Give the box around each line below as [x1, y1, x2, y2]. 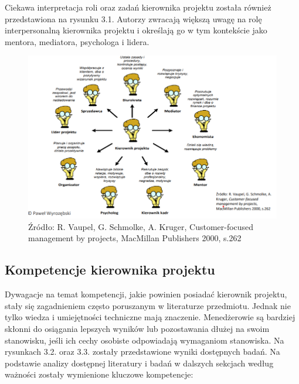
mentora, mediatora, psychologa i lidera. [5, 35, 149, 47]
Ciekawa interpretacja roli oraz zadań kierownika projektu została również [5, 1, 271, 13]
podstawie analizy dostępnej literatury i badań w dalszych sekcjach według [5, 356, 274, 369]
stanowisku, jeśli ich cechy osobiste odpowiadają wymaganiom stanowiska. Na [5, 334, 284, 346]
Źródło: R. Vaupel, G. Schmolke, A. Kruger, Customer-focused [28, 220, 254, 232]
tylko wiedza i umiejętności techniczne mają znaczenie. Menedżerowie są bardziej [5, 311, 295, 323]
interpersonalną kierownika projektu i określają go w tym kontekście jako [5, 24, 267, 36]
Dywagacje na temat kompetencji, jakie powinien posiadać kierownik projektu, [5, 288, 287, 300]
